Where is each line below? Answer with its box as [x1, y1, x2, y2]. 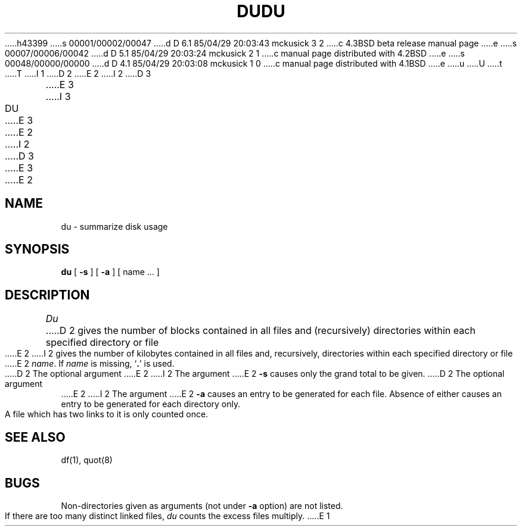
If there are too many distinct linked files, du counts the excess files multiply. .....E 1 [5, 510, 330, 521]
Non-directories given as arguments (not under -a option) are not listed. [61, 500, 343, 511]
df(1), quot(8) [61, 455, 113, 466]
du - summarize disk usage [61, 221, 168, 232]
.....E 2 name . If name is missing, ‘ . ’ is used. [5, 358, 175, 369]
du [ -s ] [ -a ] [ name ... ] [61, 267, 160, 277]
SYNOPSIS [5, 242, 70, 257]
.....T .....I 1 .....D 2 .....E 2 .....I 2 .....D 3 [5, 68, 151, 79]
